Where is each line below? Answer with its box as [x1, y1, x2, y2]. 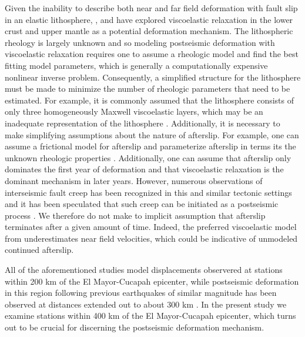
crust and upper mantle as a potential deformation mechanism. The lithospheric [5, 25, 293, 37]
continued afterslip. [5, 243, 74, 256]
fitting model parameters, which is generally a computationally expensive [5, 59, 268, 71]
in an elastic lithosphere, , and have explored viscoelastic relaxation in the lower [5, 13, 293, 25]
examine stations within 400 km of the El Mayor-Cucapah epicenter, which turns [5, 309, 296, 322]
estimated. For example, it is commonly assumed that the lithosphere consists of [5, 94, 294, 106]
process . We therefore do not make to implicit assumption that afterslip [5, 209, 266, 221]
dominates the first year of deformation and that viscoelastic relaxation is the [5, 163, 284, 175]
